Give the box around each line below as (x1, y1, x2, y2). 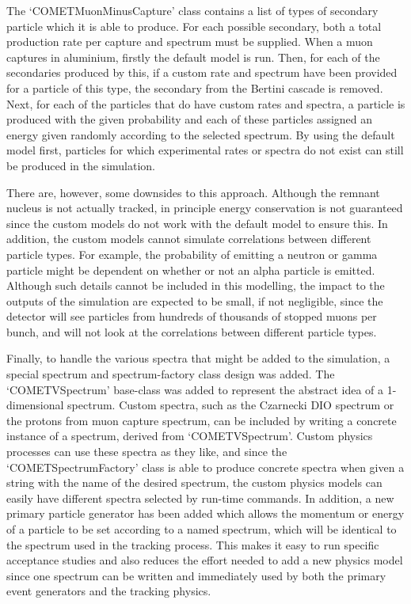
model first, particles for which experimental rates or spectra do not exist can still (6, 142, 404, 158)
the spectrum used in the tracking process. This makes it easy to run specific (6, 536, 379, 553)
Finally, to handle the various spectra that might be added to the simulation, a (6, 350, 390, 367)
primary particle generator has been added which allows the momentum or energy (6, 505, 405, 522)
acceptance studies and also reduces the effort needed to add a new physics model (6, 552, 403, 568)
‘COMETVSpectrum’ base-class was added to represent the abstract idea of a (6, 381, 383, 397)
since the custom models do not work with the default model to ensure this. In (6, 215, 388, 231)
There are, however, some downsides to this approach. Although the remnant (6, 184, 380, 200)
